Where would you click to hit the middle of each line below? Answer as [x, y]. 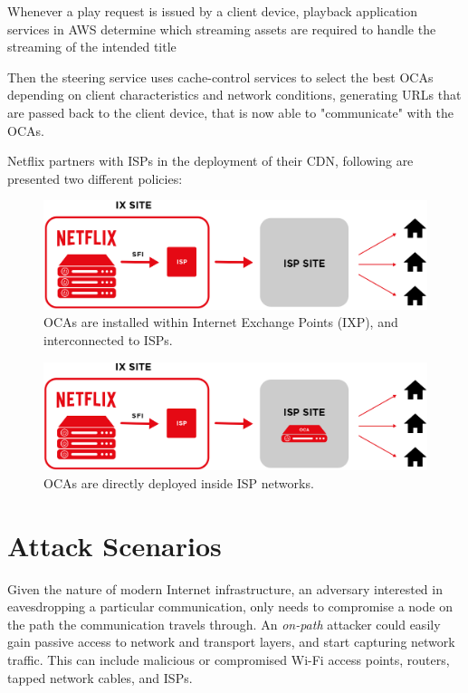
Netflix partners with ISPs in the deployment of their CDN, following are [210, 161]
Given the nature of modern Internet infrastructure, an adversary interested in [225, 588]
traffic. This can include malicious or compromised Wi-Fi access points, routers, [229, 659]
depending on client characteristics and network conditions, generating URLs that [234, 95]
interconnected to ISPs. [108, 340]
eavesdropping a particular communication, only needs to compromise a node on [230, 606]
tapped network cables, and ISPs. [100, 677]
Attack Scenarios [115, 545]
